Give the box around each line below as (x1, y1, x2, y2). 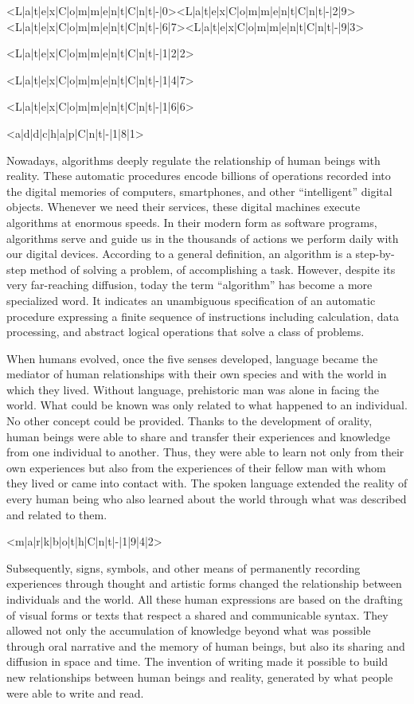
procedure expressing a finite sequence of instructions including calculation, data (6, 307, 399, 324)
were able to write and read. (6, 684, 144, 701)
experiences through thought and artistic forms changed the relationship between (6, 575, 402, 592)
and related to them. (6, 506, 107, 522)
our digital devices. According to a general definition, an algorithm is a (6, 245, 352, 262)
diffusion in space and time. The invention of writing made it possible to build (6, 653, 389, 670)
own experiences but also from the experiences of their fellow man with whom (6, 459, 386, 475)
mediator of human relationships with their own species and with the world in (6, 366, 387, 382)
